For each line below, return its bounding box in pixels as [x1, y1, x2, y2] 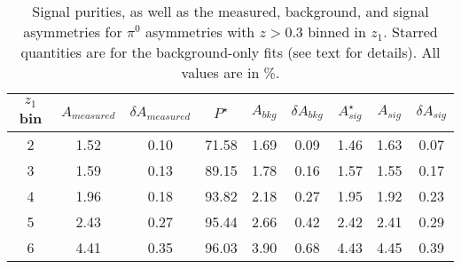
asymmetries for [23, 21, 122, 42]
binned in [308, 21, 366, 42]
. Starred [383, 21, 438, 42]
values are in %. [181, 62, 280, 83]
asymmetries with [145, 21, 255, 42]
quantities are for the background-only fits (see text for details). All [20, 42, 441, 62]
